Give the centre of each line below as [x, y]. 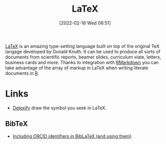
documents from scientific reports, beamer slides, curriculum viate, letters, [83, 57]
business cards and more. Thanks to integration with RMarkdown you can [82, 62]
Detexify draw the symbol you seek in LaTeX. [59, 108]
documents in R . [22, 73]
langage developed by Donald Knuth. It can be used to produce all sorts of [83, 51]
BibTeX [16, 124]
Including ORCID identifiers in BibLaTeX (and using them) [72, 136]
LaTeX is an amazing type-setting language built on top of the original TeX [82, 46]
